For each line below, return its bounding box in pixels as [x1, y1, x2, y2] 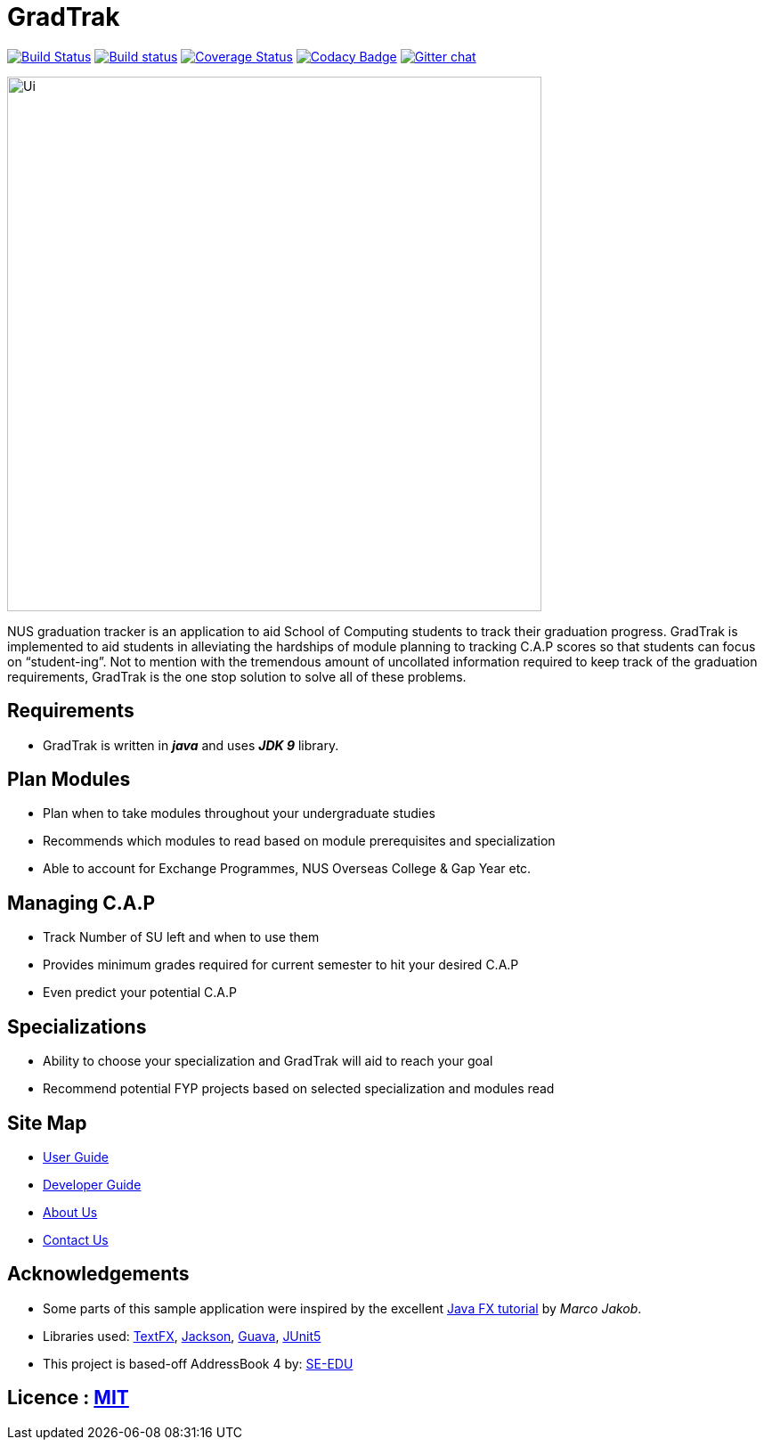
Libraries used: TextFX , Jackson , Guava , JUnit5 [43, 1328, 321, 1344]
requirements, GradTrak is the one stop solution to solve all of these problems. [7, 668, 467, 684]
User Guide [43, 1149, 110, 1165]
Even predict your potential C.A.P [43, 985, 238, 1001]
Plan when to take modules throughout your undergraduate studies [43, 805, 435, 822]
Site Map [7, 1111, 87, 1134]
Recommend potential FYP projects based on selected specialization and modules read [43, 1081, 555, 1097]
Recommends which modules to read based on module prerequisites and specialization [43, 833, 556, 849]
